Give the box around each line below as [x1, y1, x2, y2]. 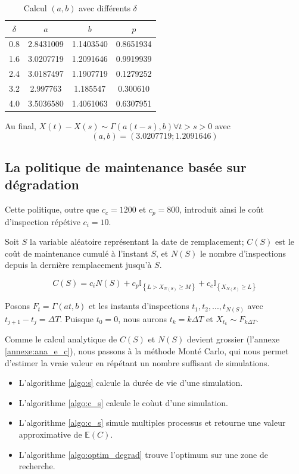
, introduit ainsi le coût [179, 203, 264, 216]
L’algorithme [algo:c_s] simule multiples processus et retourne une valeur [18, 416, 286, 429]
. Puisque [60, 312, 94, 325]
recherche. [18, 460, 55, 472]
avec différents [79, 2, 130, 14]
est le [275, 235, 294, 248]
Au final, [5, 119, 36, 132]
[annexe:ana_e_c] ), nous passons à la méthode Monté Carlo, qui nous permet [5, 345, 289, 357]
